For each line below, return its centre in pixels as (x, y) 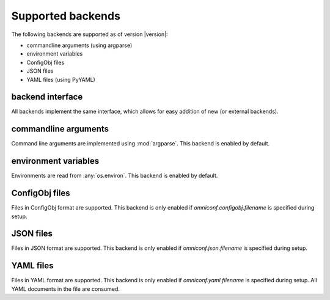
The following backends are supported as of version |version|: (90, 34)
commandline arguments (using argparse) (79, 45)
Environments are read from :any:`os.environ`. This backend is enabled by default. (115, 176)
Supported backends (66, 16)
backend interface (47, 97)
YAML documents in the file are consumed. (66, 289)
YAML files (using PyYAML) (61, 79)
